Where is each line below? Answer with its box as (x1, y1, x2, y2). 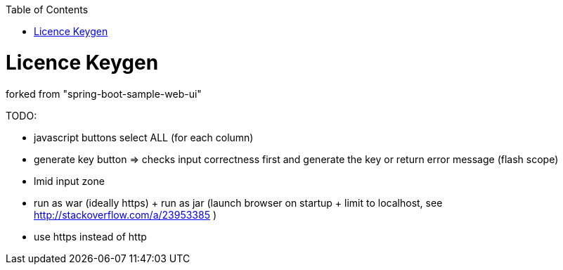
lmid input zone (34, 174, 105, 187)
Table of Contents (6, 4, 89, 15)
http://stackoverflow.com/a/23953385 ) (34, 208, 217, 221)
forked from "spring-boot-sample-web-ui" (6, 87, 202, 100)
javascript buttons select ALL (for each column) (34, 131, 254, 143)
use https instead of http (34, 230, 147, 243)
